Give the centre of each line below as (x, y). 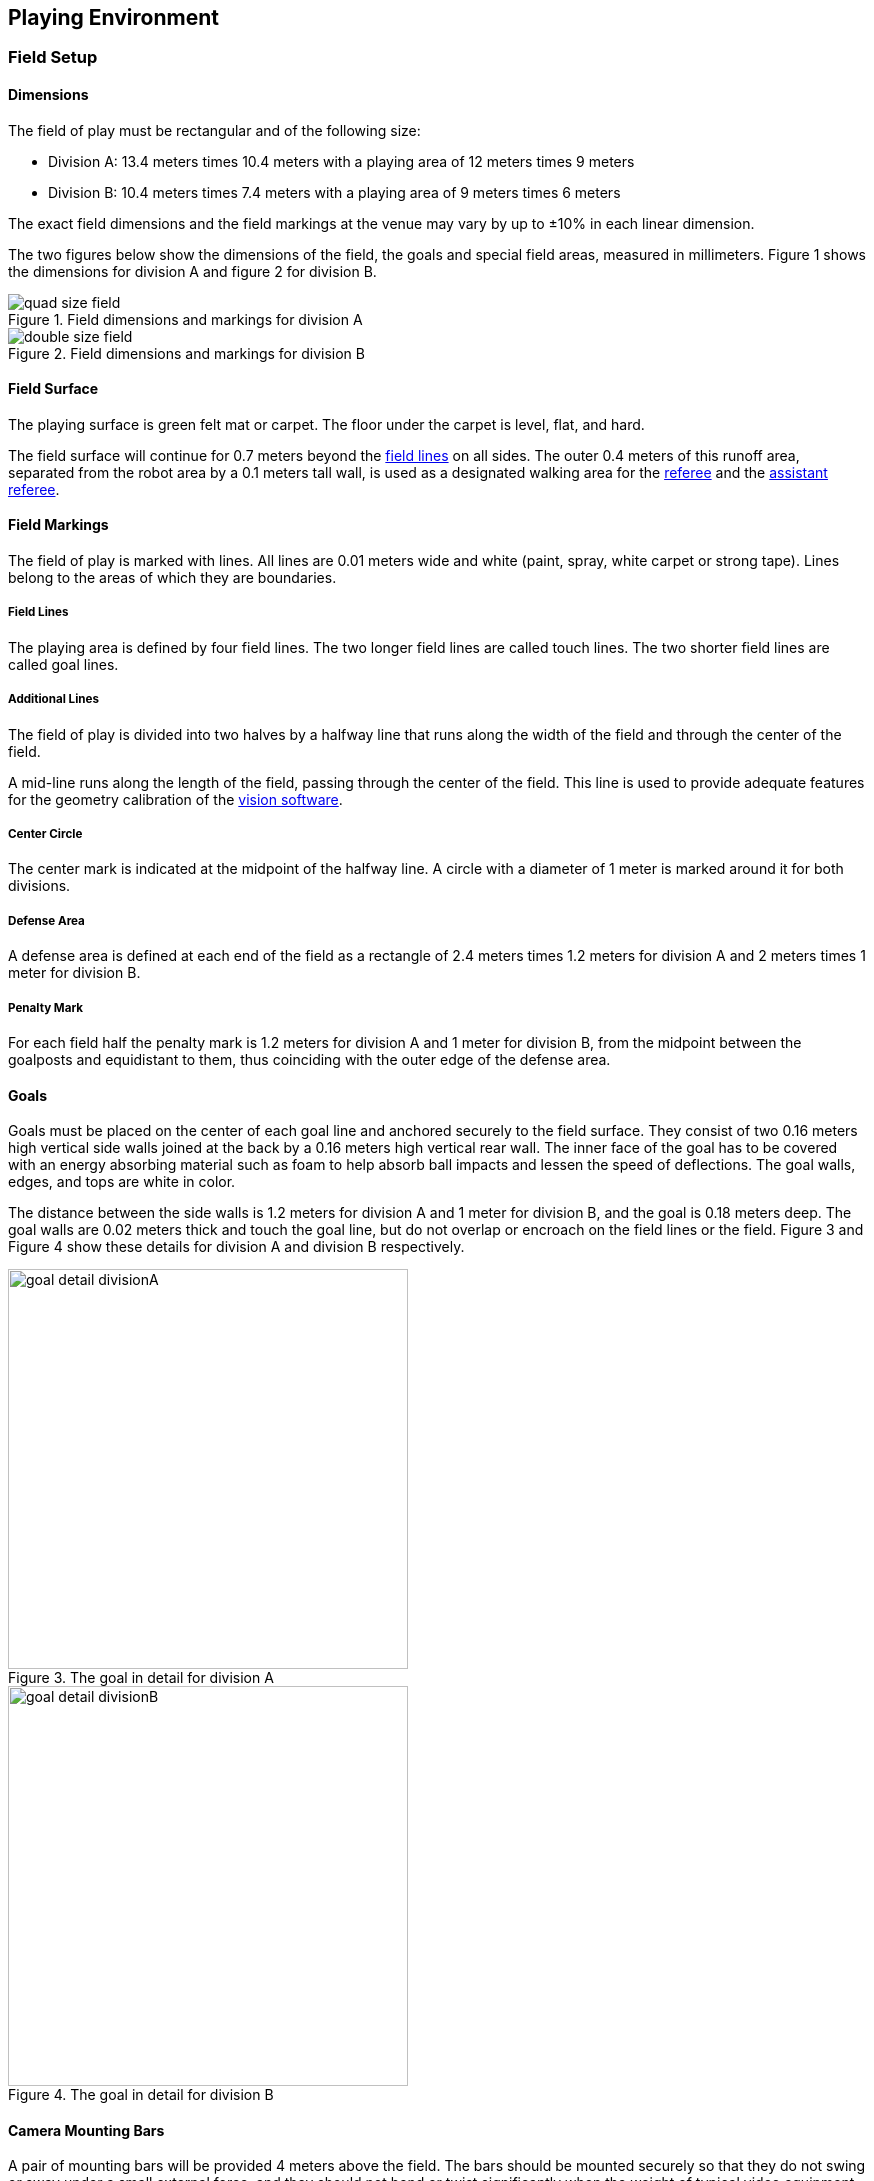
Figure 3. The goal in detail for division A (141, 1678)
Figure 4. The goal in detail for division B (141, 2095)
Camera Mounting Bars (86, 2130)
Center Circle (45, 834)
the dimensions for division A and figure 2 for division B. (192, 271)
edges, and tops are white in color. (122, 1182)
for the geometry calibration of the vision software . (175, 799)
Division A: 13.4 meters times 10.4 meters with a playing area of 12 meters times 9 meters (341, 161)
